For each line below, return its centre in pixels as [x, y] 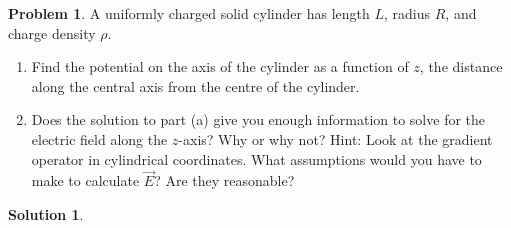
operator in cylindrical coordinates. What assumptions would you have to [256, 158]
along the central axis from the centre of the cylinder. [195, 85]
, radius [407, 13]
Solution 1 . [46, 213]
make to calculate [85, 180]
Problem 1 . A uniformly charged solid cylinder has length [189, 13]
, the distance [461, 66]
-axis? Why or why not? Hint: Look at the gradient [335, 138]
